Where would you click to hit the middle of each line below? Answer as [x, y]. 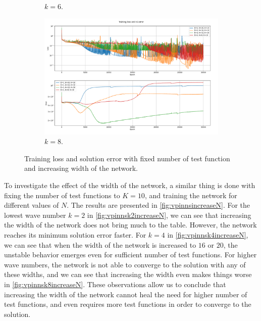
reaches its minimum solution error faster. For [75, 235]
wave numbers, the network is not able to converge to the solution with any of [125, 264]
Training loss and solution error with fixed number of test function [127, 158]
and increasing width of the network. [81, 168]
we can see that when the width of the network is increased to [100, 244]
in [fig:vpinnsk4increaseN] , [208, 235]
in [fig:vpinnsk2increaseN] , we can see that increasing [169, 215]
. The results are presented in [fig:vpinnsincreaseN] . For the [159, 205]
